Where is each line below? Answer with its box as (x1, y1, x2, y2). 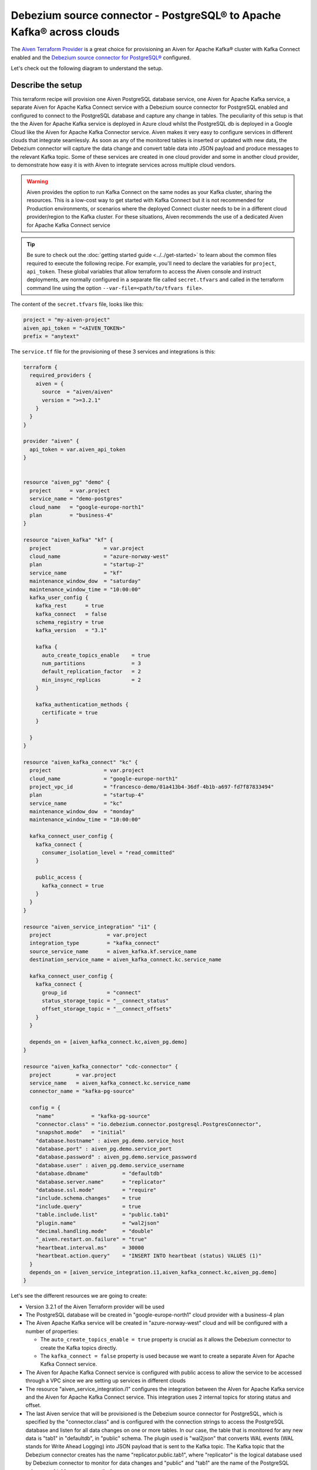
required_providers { (29, 372, 92, 379)
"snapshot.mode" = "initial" (35, 1129, 126, 1136)
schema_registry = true (35, 619, 104, 626)
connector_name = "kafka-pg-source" (29, 1088, 135, 1095)
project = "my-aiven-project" (23, 316, 110, 323)
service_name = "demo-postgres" (29, 496, 123, 502)
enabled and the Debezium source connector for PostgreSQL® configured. (11, 54, 191, 61)
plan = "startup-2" (29, 562, 144, 568)
